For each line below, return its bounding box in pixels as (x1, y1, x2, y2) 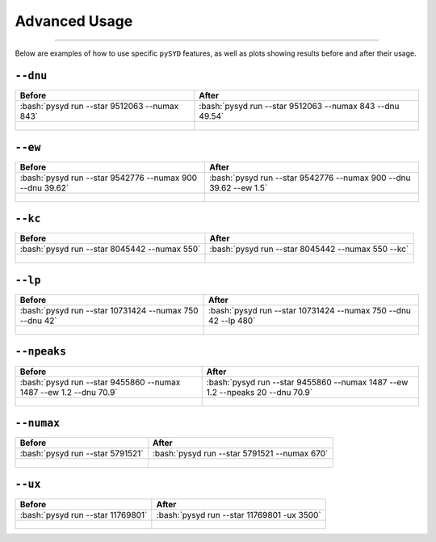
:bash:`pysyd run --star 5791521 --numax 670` (152, 448, 329, 460)
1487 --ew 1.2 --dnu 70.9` (19, 386, 118, 397)
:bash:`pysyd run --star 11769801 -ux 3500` (156, 509, 322, 520)
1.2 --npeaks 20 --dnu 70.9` (206, 386, 313, 397)
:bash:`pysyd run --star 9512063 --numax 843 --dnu (199, 101, 400, 112)
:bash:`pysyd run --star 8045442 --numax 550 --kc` (209, 243, 409, 254)
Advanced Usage (15, 12, 133, 30)
